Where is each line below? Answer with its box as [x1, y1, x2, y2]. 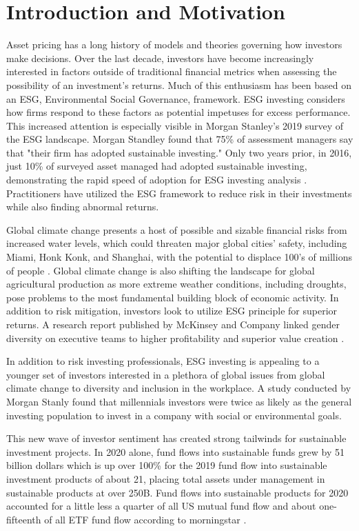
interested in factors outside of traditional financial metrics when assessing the [6, 64, 337, 79]
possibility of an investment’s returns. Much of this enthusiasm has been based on [6, 77, 351, 92]
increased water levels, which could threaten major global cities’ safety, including [6, 236, 347, 250]
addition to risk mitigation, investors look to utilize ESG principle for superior [6, 303, 338, 318]
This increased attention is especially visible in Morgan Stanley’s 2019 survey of [6, 118, 344, 132]
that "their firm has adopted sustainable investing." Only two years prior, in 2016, [6, 145, 352, 159]
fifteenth [6, 512, 41, 526]
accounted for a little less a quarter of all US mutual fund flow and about [6, 499, 316, 513]
